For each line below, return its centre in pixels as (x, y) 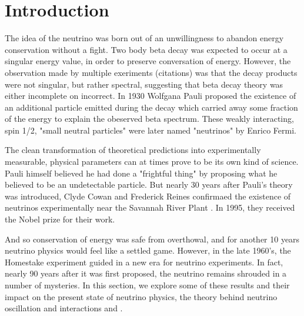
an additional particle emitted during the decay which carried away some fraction (151, 107)
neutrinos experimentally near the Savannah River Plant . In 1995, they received (150, 207)
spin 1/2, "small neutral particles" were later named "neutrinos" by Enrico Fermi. (151, 130)
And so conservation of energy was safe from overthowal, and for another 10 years (152, 239)
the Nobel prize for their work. (60, 219)
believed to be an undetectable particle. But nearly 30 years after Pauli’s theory (149, 184)
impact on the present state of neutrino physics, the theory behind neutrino (141, 296)
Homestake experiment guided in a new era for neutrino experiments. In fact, (144, 262)
